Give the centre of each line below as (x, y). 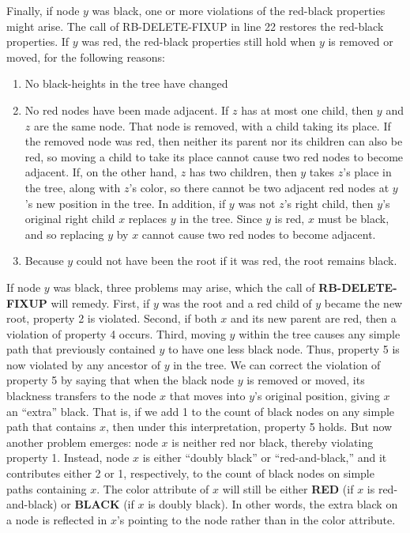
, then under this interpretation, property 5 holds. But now (249, 427)
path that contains (51, 427)
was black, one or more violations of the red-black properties (239, 10)
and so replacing (64, 234)
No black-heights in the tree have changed (126, 83)
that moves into (207, 396)
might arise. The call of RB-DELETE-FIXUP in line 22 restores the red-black (195, 26)
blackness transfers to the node (81, 396)
